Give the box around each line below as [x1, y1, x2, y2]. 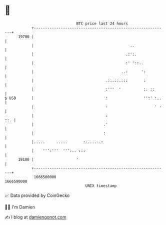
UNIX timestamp [85, 183, 117, 188]
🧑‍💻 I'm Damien [4, 204, 35, 210]
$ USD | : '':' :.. [4, 95, 162, 101]
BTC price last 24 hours [76, 21, 128, 26]
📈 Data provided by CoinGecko [4, 192, 70, 198]
